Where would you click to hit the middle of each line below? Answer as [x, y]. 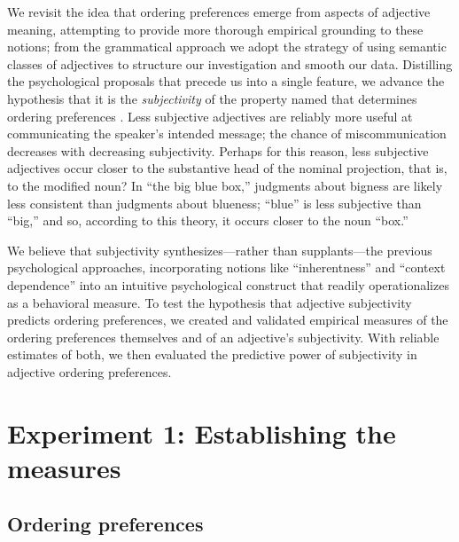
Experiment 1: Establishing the [202, 432]
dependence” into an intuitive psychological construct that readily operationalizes [228, 284]
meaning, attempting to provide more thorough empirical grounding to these [215, 29]
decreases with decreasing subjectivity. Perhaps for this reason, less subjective [218, 150]
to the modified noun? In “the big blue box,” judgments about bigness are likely [225, 185]
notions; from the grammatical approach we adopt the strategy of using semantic [227, 47]
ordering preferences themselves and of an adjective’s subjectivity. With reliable [223, 337]
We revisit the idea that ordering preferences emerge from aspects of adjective [219, 12]
